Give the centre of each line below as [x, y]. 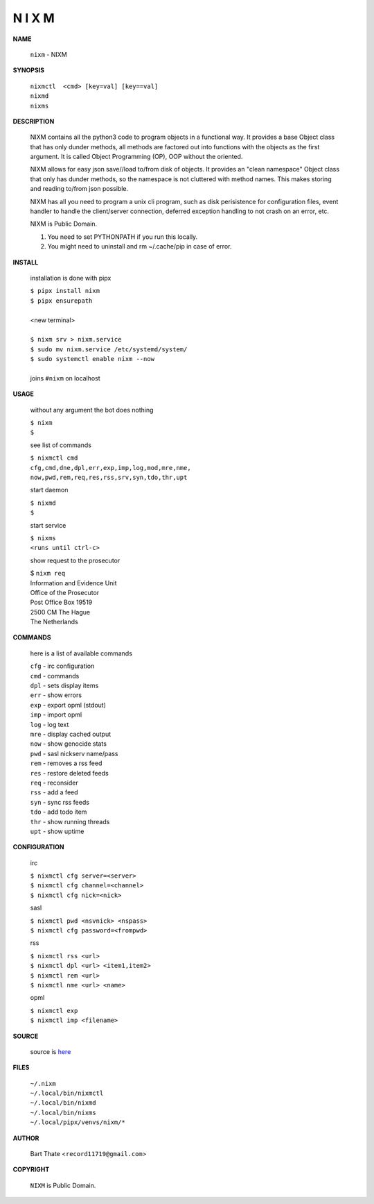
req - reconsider [54, 783]
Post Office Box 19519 [61, 602]
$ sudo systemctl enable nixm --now [92, 359]
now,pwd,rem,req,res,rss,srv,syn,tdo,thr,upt [109, 477]
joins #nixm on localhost [65, 378]
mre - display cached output [71, 734]
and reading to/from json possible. [79, 189]
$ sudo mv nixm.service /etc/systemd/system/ [109, 349]
